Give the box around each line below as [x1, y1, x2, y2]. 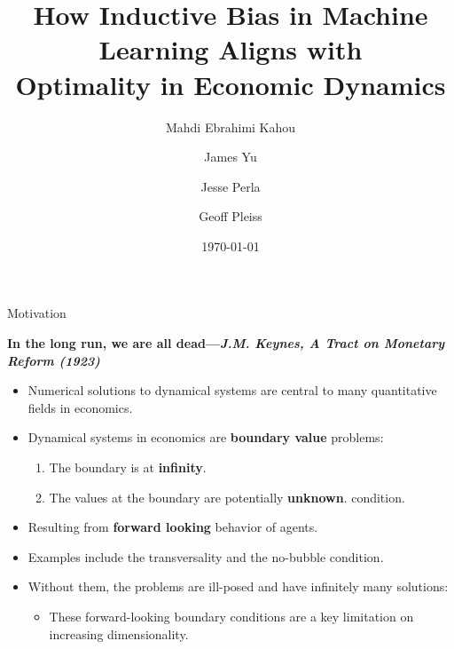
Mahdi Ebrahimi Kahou [165, 117, 296, 136]
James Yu [204, 147, 257, 166]
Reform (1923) [7, 351, 100, 369]
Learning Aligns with [98, 31, 363, 67]
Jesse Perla [200, 177, 261, 195]
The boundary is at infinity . [49, 458, 207, 477]
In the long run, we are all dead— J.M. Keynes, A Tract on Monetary [7, 334, 445, 352]
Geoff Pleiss [199, 207, 262, 226]
